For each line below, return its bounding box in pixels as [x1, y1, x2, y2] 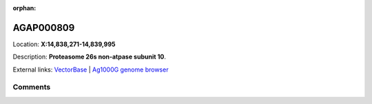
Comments [12, 83, 51, 92]
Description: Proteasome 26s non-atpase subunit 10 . [12, 52, 167, 61]
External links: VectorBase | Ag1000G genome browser [12, 65, 169, 74]
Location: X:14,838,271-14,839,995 [12, 40, 116, 48]
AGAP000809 [12, 21, 75, 34]
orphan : [12, 4, 37, 12]
